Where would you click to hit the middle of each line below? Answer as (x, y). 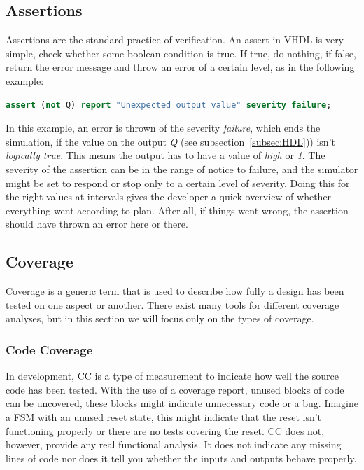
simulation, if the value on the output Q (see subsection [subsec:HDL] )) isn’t (170, 141)
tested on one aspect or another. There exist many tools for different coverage (173, 304)
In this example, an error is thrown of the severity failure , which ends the (163, 128)
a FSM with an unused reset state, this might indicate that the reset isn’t (164, 416)
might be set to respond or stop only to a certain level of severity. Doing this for (178, 182)
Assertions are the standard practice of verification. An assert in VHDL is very (175, 40)
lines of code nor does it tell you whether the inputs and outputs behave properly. (181, 458)
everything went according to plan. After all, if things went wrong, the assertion (177, 210)
